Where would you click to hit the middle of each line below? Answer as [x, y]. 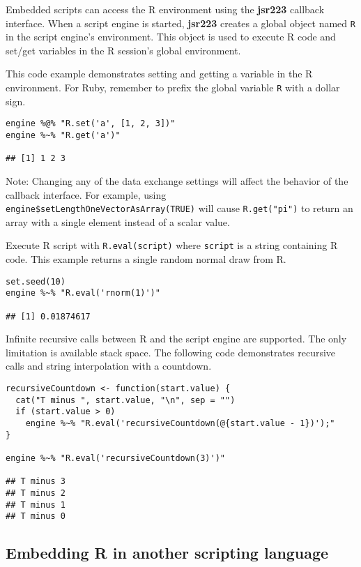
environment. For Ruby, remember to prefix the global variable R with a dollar [173, 88]
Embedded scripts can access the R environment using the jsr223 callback [165, 9]
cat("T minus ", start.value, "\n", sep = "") [125, 400]
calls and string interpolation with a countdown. [109, 366]
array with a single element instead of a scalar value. [118, 221]
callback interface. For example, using [86, 194]
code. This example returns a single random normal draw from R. [146, 259]
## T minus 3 [36, 482]
